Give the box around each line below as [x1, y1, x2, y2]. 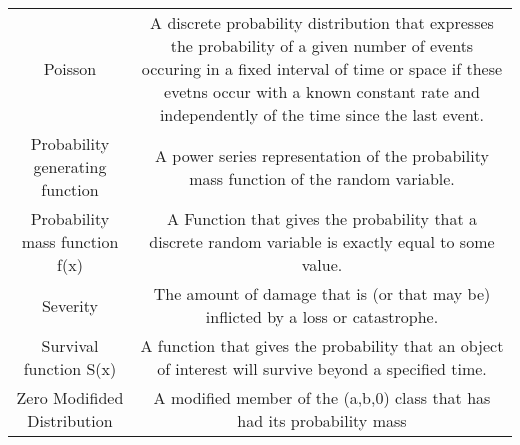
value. [301, 253, 343, 276]
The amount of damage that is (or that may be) [153, 282, 491, 305]
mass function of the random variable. [189, 166, 455, 190]
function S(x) [23, 357, 117, 380]
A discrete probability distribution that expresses [150, 11, 494, 34]
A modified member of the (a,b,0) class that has [153, 386, 491, 409]
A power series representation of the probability [155, 143, 489, 167]
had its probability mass [237, 409, 407, 432]
